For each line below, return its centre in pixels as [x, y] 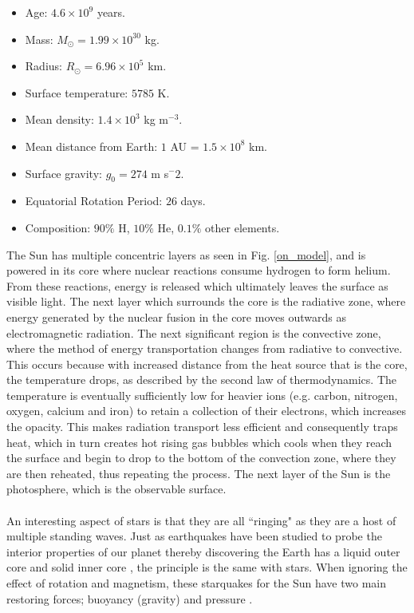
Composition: [58, 227]
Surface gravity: [63, 173]
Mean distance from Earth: [91, 146]
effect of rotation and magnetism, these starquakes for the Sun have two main [196, 583]
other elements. [242, 227]
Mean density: [59, 119]
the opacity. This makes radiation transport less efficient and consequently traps [202, 427]
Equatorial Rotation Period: [94, 201]
